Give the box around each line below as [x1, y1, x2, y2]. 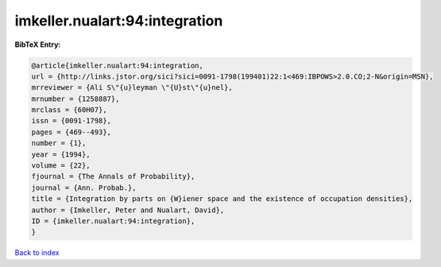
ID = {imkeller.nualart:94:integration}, [31, 217, 195, 226]
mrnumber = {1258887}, [31, 94, 120, 103]
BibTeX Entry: [14, 40, 61, 49]
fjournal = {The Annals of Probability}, [31, 172, 195, 181]
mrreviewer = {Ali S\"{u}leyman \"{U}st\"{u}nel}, [31, 83, 234, 92]
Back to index [14, 248, 60, 257]
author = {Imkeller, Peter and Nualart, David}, [31, 205, 225, 215]
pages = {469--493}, [31, 127, 111, 137]
